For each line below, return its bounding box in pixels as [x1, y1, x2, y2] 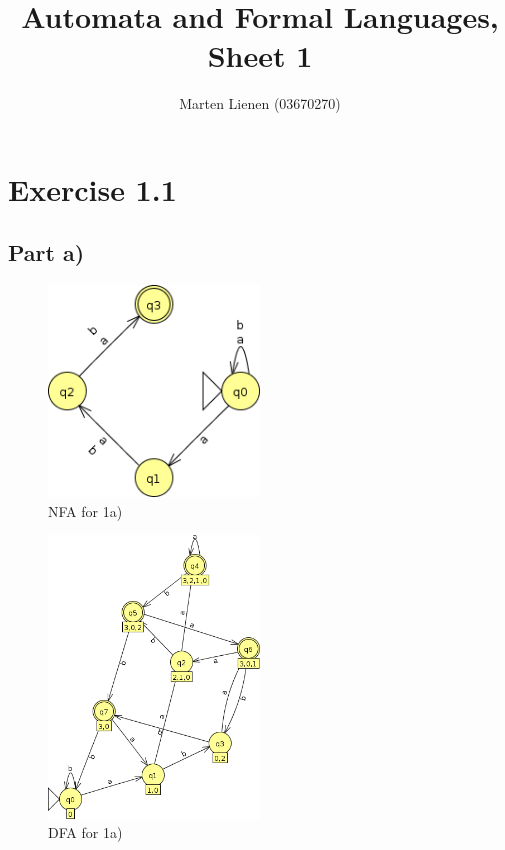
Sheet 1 [207, 35, 313, 76]
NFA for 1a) [48, 500, 123, 521]
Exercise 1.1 [8, 168, 177, 209]
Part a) [8, 237, 85, 268]
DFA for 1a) [48, 822, 123, 843]
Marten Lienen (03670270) [179, 93, 341, 114]
